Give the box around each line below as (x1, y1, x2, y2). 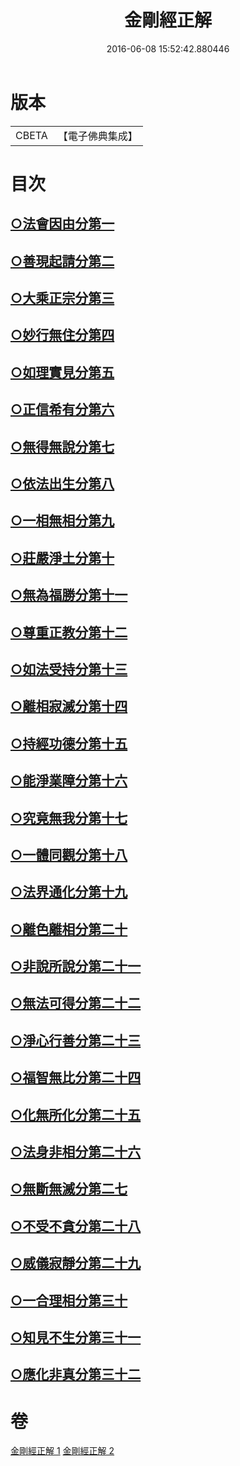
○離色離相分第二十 (10, 921, 128, 938)
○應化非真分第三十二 (10, 1366, 142, 1383)
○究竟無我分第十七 (10, 809, 128, 826)
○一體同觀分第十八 (10, 846, 128, 863)
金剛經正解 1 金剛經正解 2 (10, 1445, 115, 1457)
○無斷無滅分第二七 (10, 1181, 128, 1198)
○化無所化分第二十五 (10, 1106, 142, 1123)
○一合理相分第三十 (10, 1292, 128, 1309)
